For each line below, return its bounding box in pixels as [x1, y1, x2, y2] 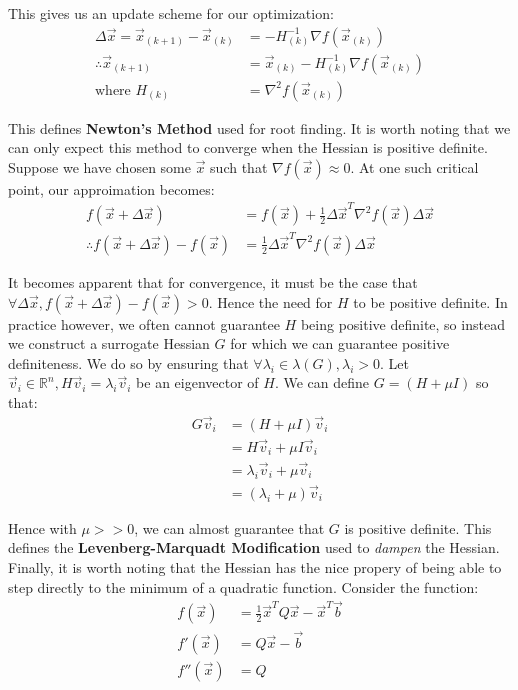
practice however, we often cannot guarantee [8, 313, 280, 334]
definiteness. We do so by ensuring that [8, 352, 249, 373]
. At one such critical [350, 156, 479, 177]
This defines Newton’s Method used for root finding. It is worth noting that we [8, 117, 511, 138]
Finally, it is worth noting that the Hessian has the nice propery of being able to [8, 556, 502, 577]
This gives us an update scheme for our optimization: [8, 3, 334, 23]
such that [210, 156, 268, 177]
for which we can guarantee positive [230, 333, 450, 354]
